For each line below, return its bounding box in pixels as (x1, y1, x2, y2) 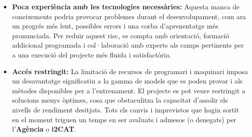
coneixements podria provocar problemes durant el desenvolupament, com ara (12, 11, 246, 21)
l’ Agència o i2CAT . (12, 124, 76, 134)
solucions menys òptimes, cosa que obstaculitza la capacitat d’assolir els (12, 95, 228, 105)
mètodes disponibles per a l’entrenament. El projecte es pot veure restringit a (12, 85, 246, 95)
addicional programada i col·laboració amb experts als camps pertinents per (12, 40, 244, 50)
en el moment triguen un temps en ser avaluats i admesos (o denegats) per (12, 114, 237, 124)
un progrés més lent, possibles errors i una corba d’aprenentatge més (12, 21, 219, 31)
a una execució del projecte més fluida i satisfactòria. (12, 49, 171, 59)
